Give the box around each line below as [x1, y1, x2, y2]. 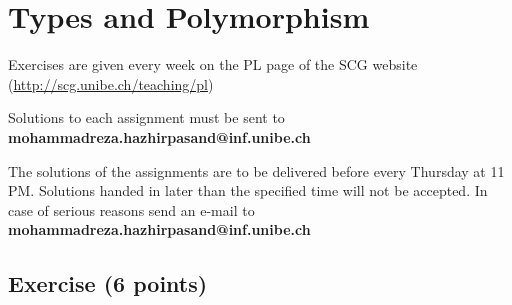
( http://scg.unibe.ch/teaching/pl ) [8, 73, 214, 94]
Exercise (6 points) [8, 268, 208, 299]
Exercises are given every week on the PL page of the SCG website [8, 54, 418, 75]
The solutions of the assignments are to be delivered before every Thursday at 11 [8, 160, 505, 181]
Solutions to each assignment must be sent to [8, 107, 285, 128]
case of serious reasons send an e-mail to [8, 199, 255, 220]
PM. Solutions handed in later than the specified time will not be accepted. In [8, 180, 488, 201]
